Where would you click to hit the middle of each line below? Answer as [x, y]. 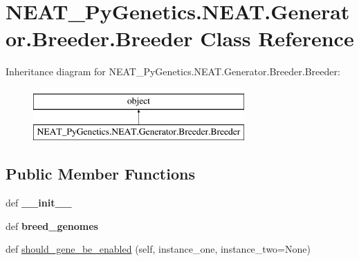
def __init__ [39, 203]
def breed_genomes [52, 225]
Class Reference [277, 38]
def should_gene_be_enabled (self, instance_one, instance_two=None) [158, 249]
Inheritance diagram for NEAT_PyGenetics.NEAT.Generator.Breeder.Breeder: [173, 71]
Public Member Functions [100, 174]
